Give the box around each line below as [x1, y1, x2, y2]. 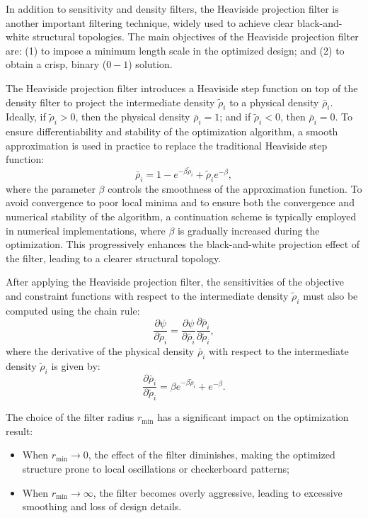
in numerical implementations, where [6, 223, 166, 237]
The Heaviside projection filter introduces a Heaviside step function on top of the [6, 80, 358, 95]
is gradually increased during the [177, 223, 320, 237]
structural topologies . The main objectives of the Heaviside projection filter [33, 29, 359, 44]
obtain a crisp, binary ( [6, 57, 107, 72]
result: [6, 423, 33, 438]
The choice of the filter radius [6, 410, 134, 424]
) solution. [128, 57, 173, 72]
